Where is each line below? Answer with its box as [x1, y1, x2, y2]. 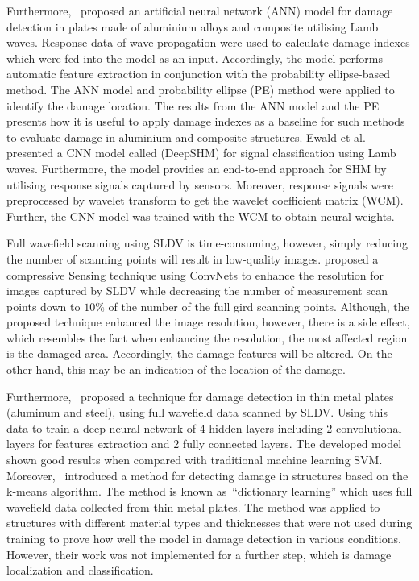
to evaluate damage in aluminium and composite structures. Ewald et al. [6, 128, 366, 145]
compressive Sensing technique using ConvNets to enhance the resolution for [6, 266, 384, 283]
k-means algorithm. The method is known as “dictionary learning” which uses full [6, 483, 413, 500]
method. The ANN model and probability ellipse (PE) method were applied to [6, 81, 395, 98]
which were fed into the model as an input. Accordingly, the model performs [6, 49, 383, 66]
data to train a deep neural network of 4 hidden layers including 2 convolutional [6, 419, 402, 436]
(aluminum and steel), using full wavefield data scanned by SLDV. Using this [6, 404, 388, 421]
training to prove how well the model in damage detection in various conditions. [6, 530, 401, 546]
